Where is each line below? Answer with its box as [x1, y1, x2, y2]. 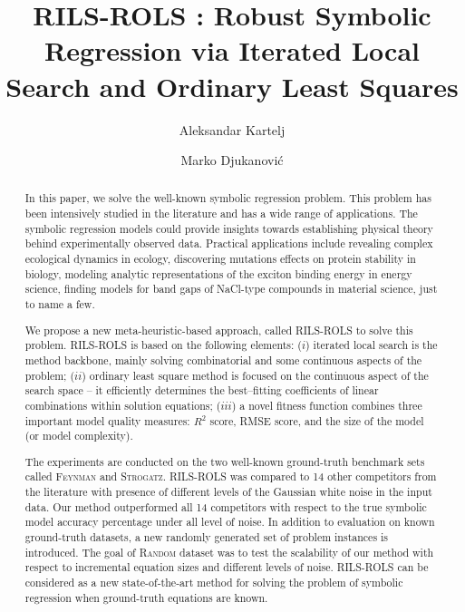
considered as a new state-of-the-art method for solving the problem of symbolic [24, 575, 403, 590]
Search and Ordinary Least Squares [5, 67, 459, 104]
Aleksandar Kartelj [179, 120, 286, 139]
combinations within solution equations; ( [24, 397, 221, 413]
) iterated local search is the [305, 337, 438, 353]
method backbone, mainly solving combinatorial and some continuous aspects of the [24, 352, 422, 367]
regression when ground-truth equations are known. [24, 589, 268, 605]
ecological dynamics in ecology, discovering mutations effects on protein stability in [24, 251, 416, 267]
